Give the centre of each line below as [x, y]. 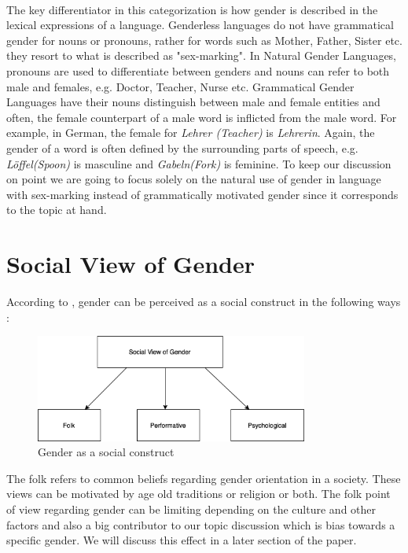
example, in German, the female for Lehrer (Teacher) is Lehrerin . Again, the [191, 133]
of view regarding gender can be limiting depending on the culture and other [191, 509]
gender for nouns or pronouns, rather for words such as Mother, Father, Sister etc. [204, 40]
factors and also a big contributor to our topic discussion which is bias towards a [201, 524]
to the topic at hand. [57, 210]
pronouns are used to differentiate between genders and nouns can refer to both [198, 70]
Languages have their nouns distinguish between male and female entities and [193, 102]
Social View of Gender [130, 264]
